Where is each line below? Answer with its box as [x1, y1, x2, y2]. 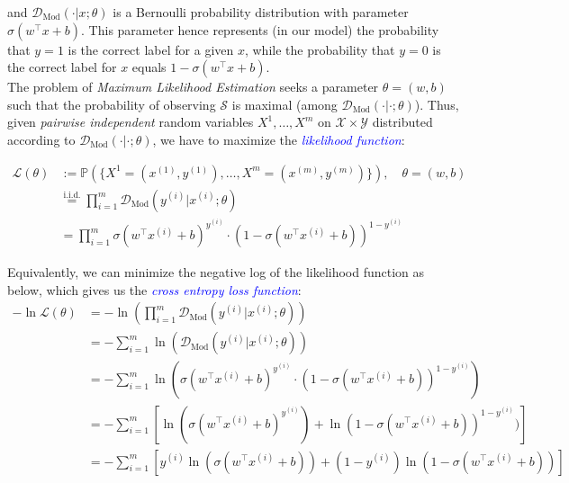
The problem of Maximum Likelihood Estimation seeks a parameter [7, 77, 379, 96]
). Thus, [414, 94, 459, 113]
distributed [372, 112, 433, 131]
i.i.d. [63, 190, 81, 200]
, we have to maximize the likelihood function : [152, 130, 405, 148]
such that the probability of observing [7, 94, 216, 113]
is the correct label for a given [68, 40, 234, 58]
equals [131, 58, 167, 76]
